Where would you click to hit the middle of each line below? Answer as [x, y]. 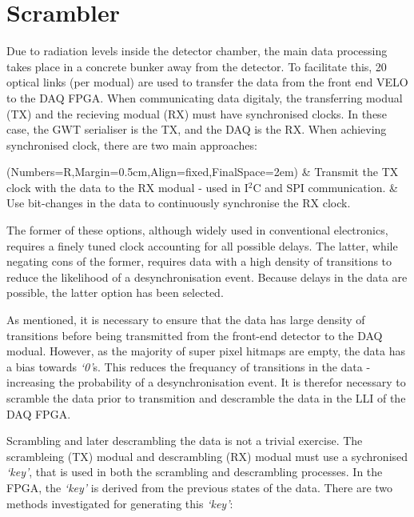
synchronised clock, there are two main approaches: [132, 144]
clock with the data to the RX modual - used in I [127, 187]
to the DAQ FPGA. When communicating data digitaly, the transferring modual [205, 97]
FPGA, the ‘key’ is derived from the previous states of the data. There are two [200, 487]
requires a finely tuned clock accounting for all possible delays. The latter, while [202, 245]
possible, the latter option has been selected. [115, 293]
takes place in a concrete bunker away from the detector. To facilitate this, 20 [197, 66]
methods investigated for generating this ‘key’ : [120, 503]
